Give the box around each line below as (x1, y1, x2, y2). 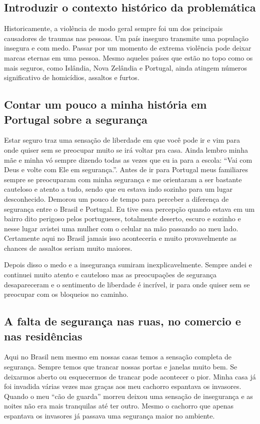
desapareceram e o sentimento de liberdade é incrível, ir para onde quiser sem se (4, 279, 250, 289)
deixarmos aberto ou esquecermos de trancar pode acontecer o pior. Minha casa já (4, 371, 256, 381)
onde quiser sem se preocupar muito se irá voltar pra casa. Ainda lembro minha (4, 144, 248, 155)
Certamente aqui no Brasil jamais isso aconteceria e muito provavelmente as (4, 233, 236, 243)
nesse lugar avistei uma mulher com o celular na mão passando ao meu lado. (4, 223, 238, 233)
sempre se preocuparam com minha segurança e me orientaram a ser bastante (4, 174, 242, 184)
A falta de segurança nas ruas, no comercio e (4, 313, 241, 329)
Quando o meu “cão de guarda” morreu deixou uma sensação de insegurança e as (4, 390, 253, 401)
